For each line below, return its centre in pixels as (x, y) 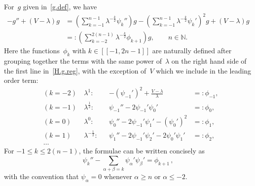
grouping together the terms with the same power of (83, 60)
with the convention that (41, 176)
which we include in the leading (204, 70)
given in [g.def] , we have (60, 6)
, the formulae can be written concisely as (142, 151)
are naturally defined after (192, 51)
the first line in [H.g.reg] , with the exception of (75, 70)
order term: (21, 80)
